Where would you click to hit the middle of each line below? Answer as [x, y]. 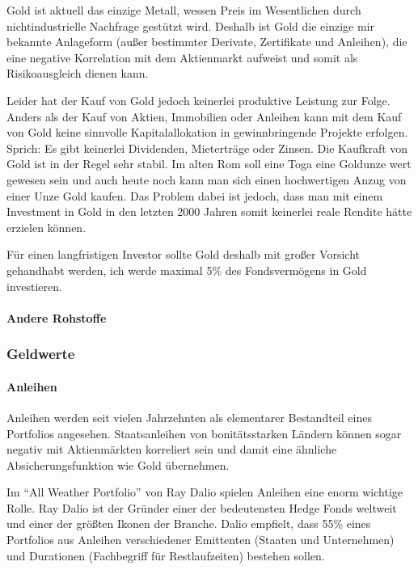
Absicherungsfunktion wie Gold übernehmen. [118, 464]
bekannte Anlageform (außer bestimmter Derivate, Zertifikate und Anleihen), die [207, 42]
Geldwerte [41, 354]
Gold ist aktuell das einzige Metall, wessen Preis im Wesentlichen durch [184, 10]
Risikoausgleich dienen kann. [78, 73]
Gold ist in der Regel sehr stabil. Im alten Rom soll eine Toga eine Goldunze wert [209, 164]
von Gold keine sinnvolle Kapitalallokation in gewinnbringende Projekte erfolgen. [207, 132]
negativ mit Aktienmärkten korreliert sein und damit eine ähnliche [172, 449]
